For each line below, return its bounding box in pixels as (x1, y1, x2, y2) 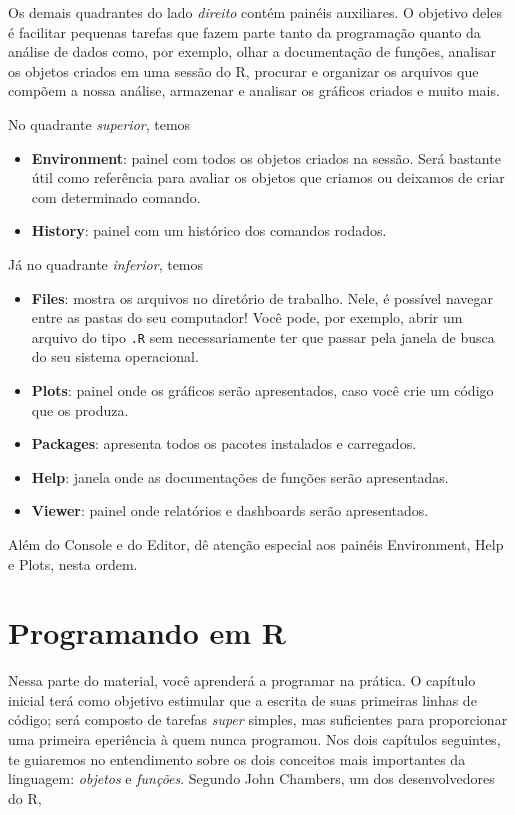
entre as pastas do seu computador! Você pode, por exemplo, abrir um (31, 307, 463, 328)
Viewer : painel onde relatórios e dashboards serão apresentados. (31, 500, 429, 521)
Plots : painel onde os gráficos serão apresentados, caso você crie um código (31, 379, 494, 400)
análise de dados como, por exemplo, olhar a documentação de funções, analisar (8, 41, 497, 62)
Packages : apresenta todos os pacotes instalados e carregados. (31, 433, 417, 454)
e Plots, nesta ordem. (8, 553, 138, 574)
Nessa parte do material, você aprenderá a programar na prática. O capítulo (8, 670, 476, 691)
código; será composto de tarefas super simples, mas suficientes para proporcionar (8, 709, 508, 730)
